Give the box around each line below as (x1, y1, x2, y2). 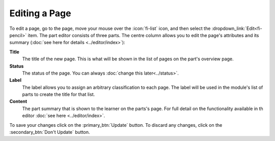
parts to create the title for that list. (22, 91, 95, 97)
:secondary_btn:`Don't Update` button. (9, 129, 90, 135)
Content (9, 98, 28, 104)
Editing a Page (9, 8, 71, 19)
